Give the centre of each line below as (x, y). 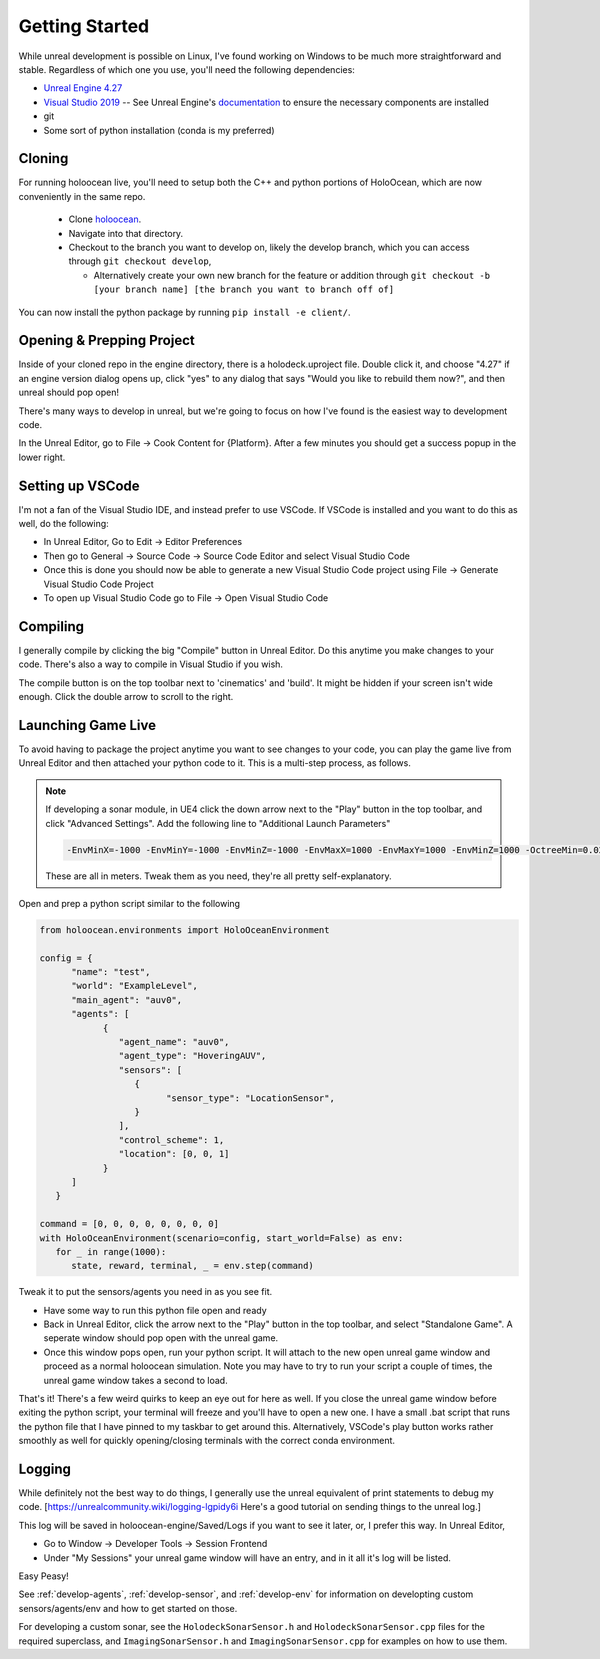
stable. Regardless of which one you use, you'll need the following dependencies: (186, 69)
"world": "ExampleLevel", (135, 986)
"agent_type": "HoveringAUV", (192, 1056)
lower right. (42, 457)
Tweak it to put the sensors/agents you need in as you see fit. (145, 1292)
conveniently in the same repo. (82, 196)
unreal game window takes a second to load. (136, 1380)
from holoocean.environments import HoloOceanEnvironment (184, 929)
